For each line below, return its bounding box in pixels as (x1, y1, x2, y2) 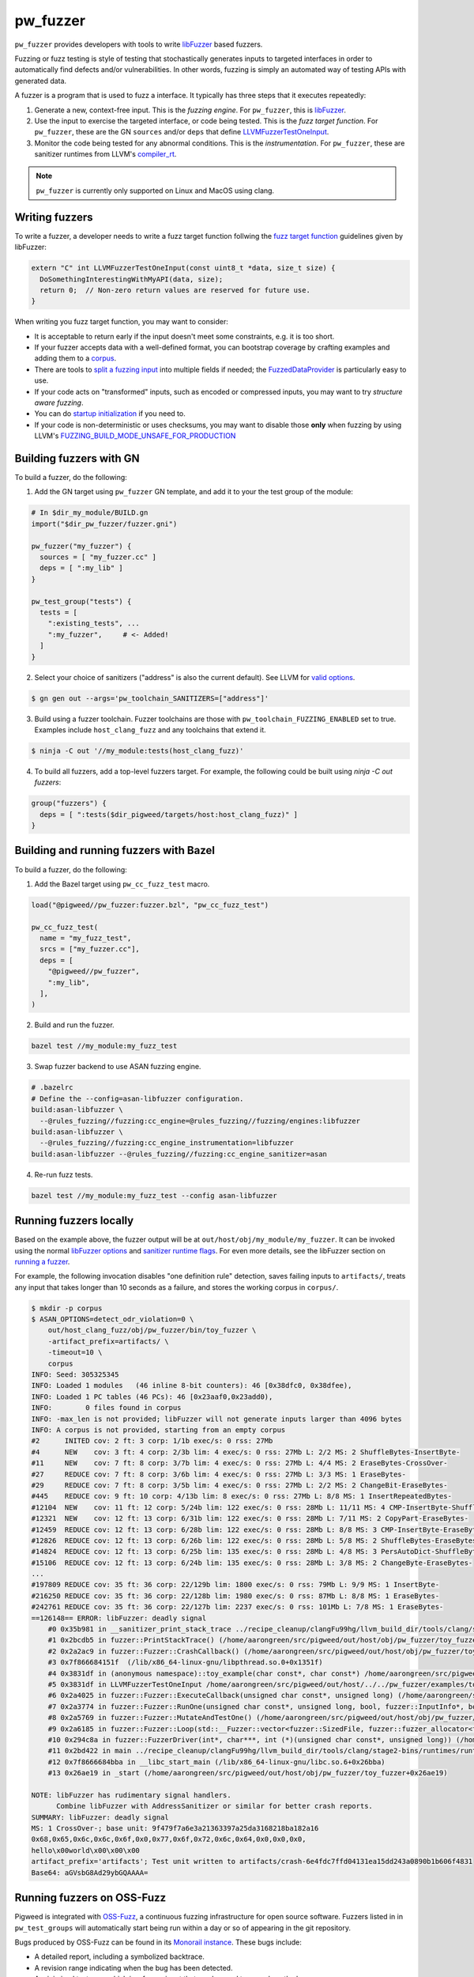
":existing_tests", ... (47, 619, 140, 628)
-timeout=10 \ (47, 1348, 103, 1357)
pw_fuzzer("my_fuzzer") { (31, 542, 132, 550)
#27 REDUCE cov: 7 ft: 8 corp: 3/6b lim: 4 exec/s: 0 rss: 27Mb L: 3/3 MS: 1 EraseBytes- (31, 1469, 407, 1479)
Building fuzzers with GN (14, 452, 140, 465)
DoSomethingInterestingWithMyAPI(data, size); (39, 274, 224, 284)
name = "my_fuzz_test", (39, 934, 132, 943)
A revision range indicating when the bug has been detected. (34, 1963, 233, 1972)
